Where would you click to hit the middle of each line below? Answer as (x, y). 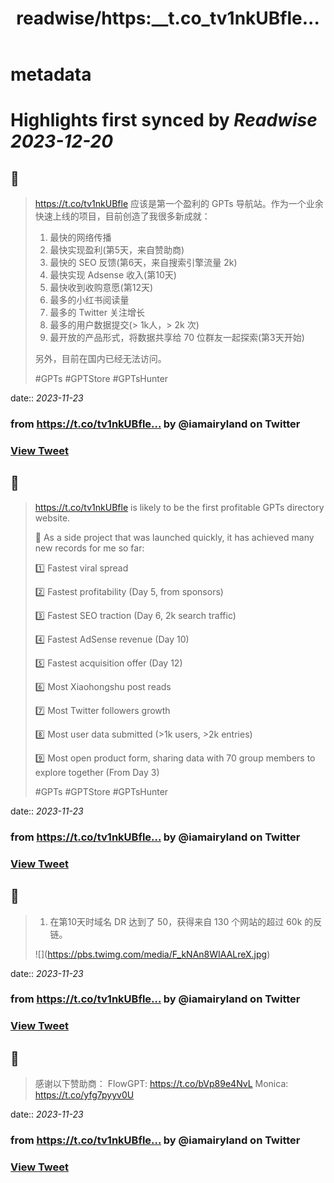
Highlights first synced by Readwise (164, 120)
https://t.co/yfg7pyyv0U (84, 1095)
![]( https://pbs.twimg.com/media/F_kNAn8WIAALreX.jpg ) (152, 954)
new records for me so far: (89, 548)
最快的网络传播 (80, 238)
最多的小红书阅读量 (89, 300)
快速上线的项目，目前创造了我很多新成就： (122, 216)
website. (52, 518)
